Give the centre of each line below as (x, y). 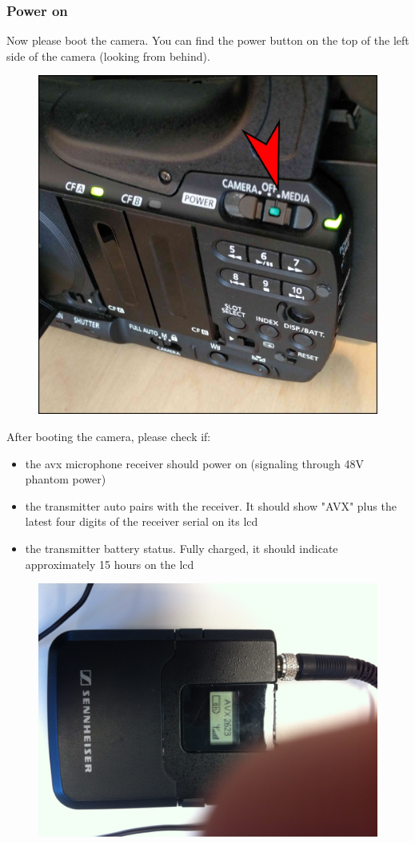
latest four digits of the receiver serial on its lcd (142, 521)
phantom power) (66, 479)
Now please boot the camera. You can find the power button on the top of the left (208, 40)
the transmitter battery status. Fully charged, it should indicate (182, 548)
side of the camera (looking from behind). (108, 56)
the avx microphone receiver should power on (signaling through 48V (194, 463)
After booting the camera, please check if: (109, 436)
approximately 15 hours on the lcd (110, 564)
